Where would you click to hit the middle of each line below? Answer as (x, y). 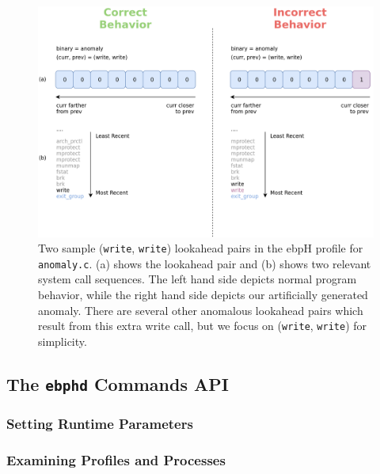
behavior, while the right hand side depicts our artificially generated (203, 294)
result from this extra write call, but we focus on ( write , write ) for (203, 326)
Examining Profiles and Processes (116, 459)
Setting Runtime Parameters (100, 423)
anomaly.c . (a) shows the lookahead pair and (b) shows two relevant (205, 263)
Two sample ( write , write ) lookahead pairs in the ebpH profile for (201, 248)
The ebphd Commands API (118, 383)
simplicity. (63, 341)
